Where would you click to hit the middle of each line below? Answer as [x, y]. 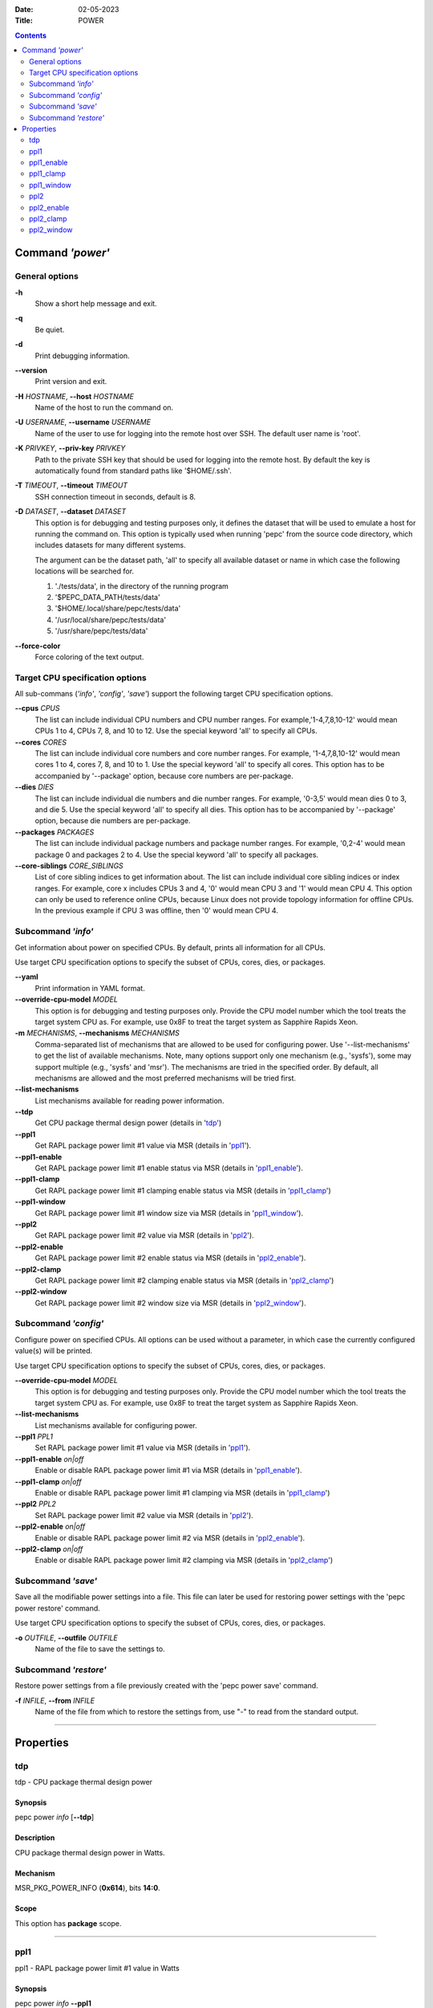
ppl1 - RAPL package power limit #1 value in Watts [97, 1968]
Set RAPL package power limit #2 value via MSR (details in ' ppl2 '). [144, 1515]
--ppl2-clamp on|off [49, 1549]
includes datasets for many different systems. [110, 545]
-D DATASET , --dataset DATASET [71, 512]
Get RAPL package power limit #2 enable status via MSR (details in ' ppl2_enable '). [170, 1258]
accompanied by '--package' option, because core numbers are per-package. [164, 776]
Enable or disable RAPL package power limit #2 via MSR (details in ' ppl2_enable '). [170, 1537]
